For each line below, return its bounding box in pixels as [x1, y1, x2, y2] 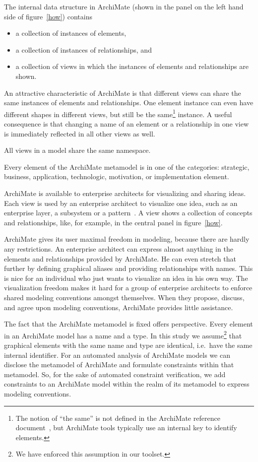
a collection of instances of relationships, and [15, 44, 152, 55]
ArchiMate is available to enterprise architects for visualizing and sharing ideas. [4, 188, 246, 198]
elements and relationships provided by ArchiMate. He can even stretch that [4, 253, 236, 264]
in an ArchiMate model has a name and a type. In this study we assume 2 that [4, 329, 242, 340]
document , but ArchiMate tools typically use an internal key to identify [15, 422, 237, 433]
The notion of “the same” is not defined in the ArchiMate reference [15, 412, 220, 423]
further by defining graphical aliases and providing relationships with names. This [4, 263, 253, 273]
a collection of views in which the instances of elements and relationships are [15, 61, 249, 71]
